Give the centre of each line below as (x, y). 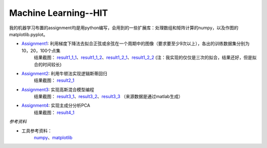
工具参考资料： (37, 131)
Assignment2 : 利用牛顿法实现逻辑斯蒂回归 (64, 73)
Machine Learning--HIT (59, 13)
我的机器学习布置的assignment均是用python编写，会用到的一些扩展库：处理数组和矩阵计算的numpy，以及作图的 (124, 28)
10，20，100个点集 (41, 50)
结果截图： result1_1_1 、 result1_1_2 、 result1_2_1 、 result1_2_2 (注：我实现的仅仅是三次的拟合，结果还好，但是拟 (145, 57)
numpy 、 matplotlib (53, 138)
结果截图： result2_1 (54, 80)
